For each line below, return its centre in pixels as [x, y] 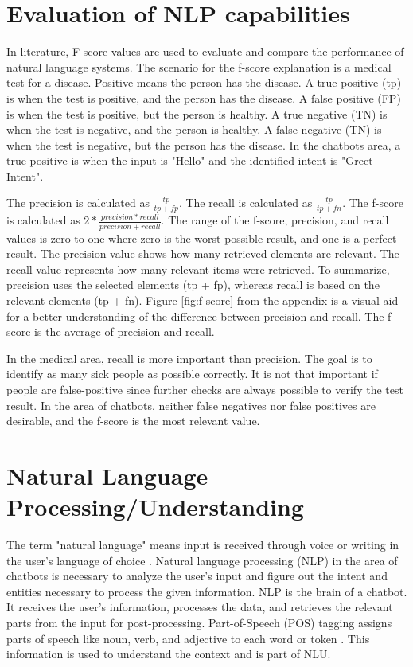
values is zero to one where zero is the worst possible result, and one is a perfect [202, 238]
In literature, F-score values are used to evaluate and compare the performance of [205, 51]
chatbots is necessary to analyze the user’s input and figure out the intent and [197, 576]
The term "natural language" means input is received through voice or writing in [203, 545]
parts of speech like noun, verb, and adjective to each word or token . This [188, 638]
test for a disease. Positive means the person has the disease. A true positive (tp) [204, 82]
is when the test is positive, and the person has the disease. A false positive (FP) [204, 98]
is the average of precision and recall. [125, 332]
